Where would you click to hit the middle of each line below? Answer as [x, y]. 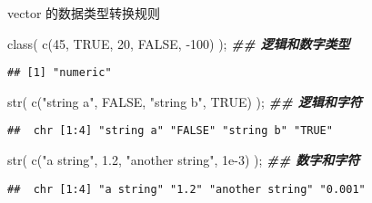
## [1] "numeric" [60, 73]
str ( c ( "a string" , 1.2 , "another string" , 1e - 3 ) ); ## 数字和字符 [184, 160]
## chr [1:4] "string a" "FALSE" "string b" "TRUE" [170, 131]
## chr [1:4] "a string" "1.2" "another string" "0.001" [186, 189]
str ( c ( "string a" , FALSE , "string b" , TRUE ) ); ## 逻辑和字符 [185, 101]
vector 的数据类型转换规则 [84, 13]
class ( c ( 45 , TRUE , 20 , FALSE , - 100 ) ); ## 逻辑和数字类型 [179, 43]
